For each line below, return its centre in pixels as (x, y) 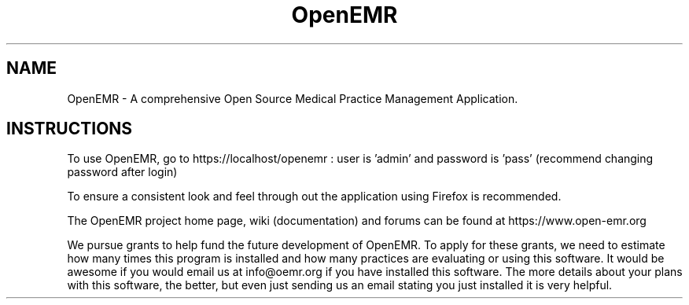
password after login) (122, 172)
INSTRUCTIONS (70, 129)
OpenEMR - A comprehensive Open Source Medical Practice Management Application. (293, 98)
